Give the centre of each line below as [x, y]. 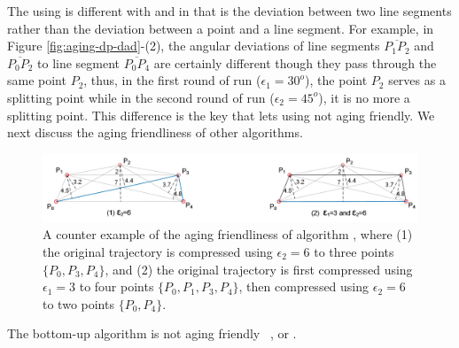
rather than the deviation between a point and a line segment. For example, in [221, 28]
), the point [336, 80]
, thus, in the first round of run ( [172, 80]
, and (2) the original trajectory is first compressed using [259, 269]
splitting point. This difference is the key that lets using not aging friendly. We [221, 115]
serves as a [417, 80]
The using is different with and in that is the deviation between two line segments [229, 11]
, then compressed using [304, 286]
